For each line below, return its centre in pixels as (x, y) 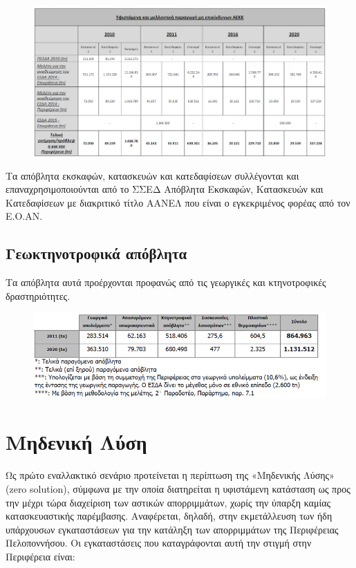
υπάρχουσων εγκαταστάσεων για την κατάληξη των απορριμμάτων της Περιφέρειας (172, 529)
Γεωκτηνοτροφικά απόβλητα (96, 253)
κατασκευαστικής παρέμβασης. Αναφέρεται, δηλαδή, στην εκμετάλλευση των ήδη (169, 516)
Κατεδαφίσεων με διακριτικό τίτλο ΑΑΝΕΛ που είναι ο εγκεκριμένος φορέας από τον (178, 202)
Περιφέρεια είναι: (40, 556)
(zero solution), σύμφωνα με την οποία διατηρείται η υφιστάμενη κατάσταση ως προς (178, 488)
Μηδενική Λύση (76, 442)
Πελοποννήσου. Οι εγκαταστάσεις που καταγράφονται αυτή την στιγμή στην (159, 543)
